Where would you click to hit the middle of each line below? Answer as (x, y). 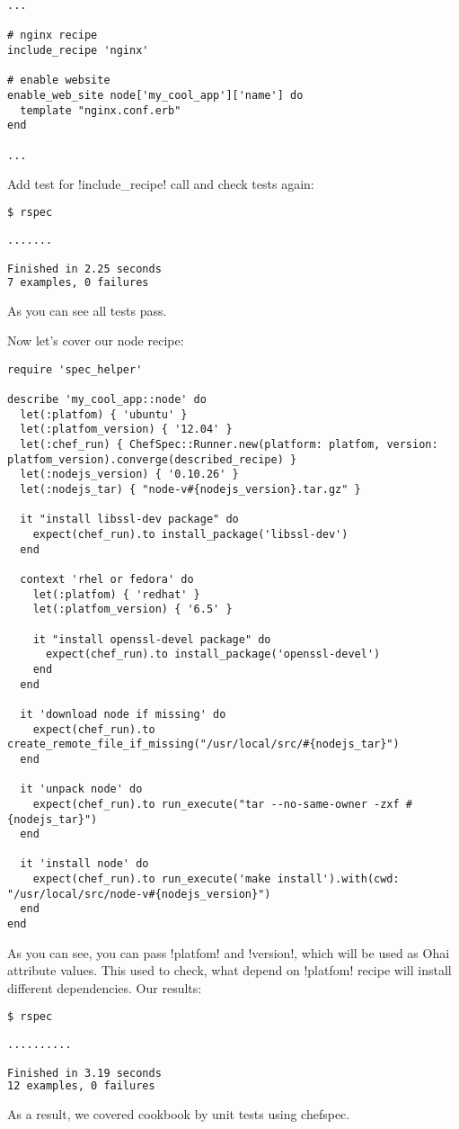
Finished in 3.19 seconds (84, 1073)
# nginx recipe (53, 36)
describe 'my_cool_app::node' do (107, 400)
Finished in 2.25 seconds (84, 269)
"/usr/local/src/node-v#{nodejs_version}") (139, 894)
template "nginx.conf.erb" (101, 110)
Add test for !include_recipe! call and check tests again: (161, 184)
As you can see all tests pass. (87, 310)
